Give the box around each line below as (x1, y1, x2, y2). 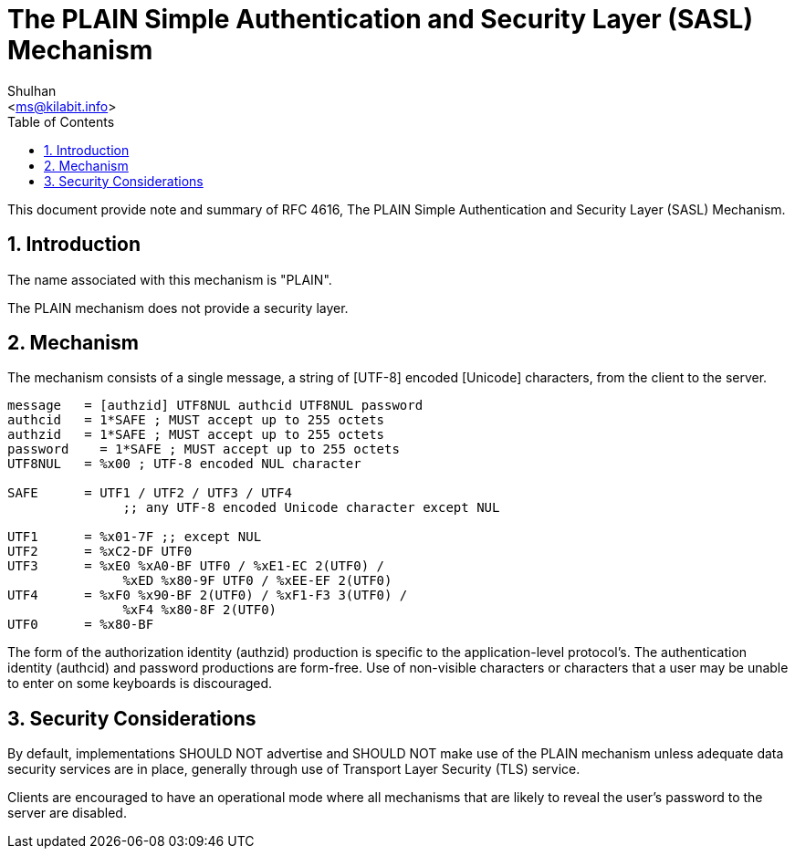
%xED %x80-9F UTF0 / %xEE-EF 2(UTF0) (122, 573, 392, 589)
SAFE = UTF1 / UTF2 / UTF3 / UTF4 (7, 485, 292, 501)
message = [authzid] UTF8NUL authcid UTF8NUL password (7, 398, 424, 413)
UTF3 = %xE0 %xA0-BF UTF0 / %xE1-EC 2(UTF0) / (7, 558, 385, 574)
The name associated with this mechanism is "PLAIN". (7, 271, 332, 287)
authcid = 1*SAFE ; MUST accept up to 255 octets (7, 412, 385, 428)
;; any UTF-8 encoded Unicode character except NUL (122, 500, 500, 516)
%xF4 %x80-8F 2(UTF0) (122, 602, 277, 618)
